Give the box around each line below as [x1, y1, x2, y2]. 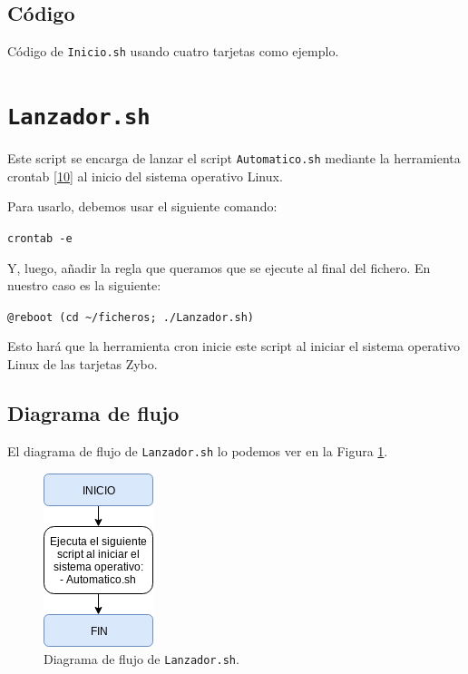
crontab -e [7, 231, 73, 245]
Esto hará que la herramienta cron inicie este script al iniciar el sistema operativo [7, 337, 460, 356]
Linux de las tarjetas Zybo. [7, 355, 158, 374]
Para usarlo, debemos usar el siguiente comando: [7, 197, 278, 216]
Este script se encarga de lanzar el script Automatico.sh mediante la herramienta [7, 149, 461, 168]
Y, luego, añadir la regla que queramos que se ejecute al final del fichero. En [7, 258, 431, 277]
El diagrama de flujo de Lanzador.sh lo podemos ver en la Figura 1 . [7, 441, 388, 460]
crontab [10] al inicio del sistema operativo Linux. [7, 166, 283, 185]
